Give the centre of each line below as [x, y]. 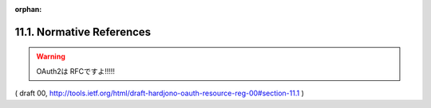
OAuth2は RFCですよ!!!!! [76, 71]
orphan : [28, 9]
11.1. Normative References [83, 32]
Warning [51, 56]
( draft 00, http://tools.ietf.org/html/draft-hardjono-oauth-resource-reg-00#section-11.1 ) [160, 93]
